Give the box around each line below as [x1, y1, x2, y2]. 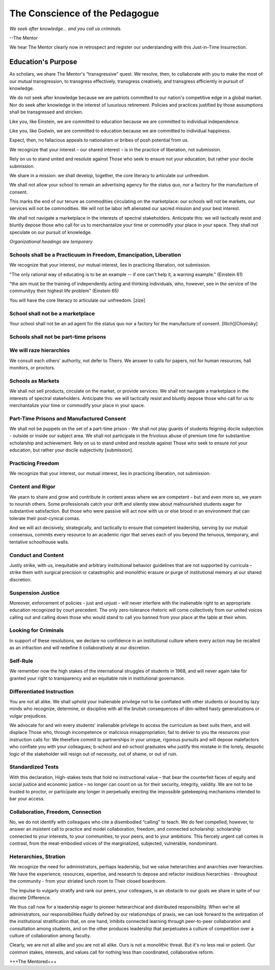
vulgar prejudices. [9, 713, 48, 719]
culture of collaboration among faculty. [9, 932, 91, 938]
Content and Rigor [9, 483, 56, 490]
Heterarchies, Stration [9, 853, 66, 860]
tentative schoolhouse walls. [9, 539, 69, 545]
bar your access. [9, 795, 45, 801]
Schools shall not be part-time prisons [9, 333, 106, 340]
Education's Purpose [9, 58, 77, 66]
